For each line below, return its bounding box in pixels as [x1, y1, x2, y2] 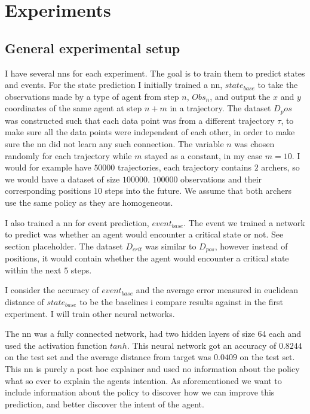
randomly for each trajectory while [5, 149, 132, 162]
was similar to [145, 239, 197, 252]
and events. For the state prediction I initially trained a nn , [5, 78, 223, 91]
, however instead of [214, 239, 288, 252]
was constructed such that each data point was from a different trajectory [5, 114, 275, 126]
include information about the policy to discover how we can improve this [5, 386, 275, 398]
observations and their [180, 172, 262, 185]
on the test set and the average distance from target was [5, 351, 211, 363]
